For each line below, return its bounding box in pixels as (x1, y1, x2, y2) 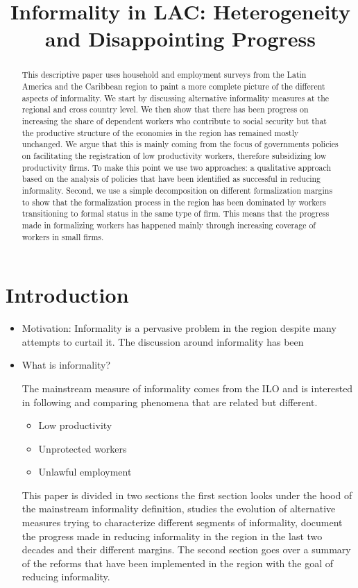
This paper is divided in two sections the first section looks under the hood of (22, 487, 352, 502)
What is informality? (22, 358, 111, 372)
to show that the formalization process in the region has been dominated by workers (22, 196, 326, 208)
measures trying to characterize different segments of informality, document (22, 515, 343, 530)
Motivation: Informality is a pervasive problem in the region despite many (22, 321, 336, 335)
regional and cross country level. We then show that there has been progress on (22, 103, 309, 115)
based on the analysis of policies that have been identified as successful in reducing (22, 173, 321, 185)
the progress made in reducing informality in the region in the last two (22, 528, 323, 543)
